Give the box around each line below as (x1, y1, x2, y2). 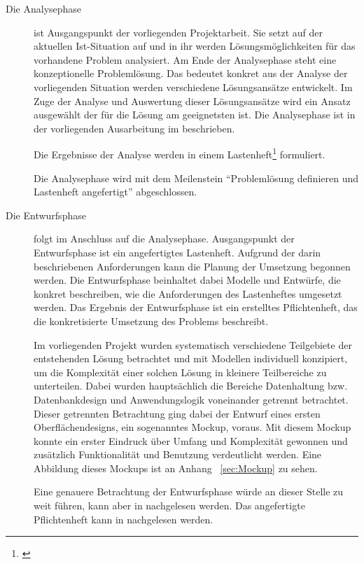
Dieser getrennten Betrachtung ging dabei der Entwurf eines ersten (34, 406, 321, 420)
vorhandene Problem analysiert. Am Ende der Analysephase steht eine (34, 52, 337, 67)
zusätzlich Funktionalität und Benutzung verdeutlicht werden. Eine (34, 447, 322, 462)
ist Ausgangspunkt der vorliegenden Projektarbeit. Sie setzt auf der (34, 25, 323, 39)
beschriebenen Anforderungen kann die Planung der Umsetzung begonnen (34, 259, 351, 273)
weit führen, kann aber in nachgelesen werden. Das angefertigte (34, 498, 305, 513)
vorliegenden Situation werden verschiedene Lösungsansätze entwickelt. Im (34, 79, 353, 94)
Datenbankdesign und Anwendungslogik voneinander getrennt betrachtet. (34, 392, 349, 406)
